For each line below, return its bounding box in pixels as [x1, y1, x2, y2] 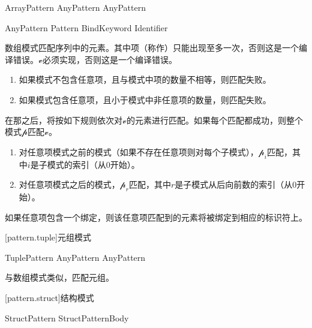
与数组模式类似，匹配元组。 [5, 271, 114, 284]
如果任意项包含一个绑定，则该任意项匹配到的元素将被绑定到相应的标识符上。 [5, 210, 307, 223]
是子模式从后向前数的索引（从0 [175, 178, 297, 191]
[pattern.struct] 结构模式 [5, 291, 94, 303]
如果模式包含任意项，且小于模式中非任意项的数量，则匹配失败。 [19, 93, 271, 106]
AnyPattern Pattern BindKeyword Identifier [5, 21, 168, 34]
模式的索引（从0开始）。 [47, 158, 140, 170]
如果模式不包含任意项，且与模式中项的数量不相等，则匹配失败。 [19, 73, 271, 86]
